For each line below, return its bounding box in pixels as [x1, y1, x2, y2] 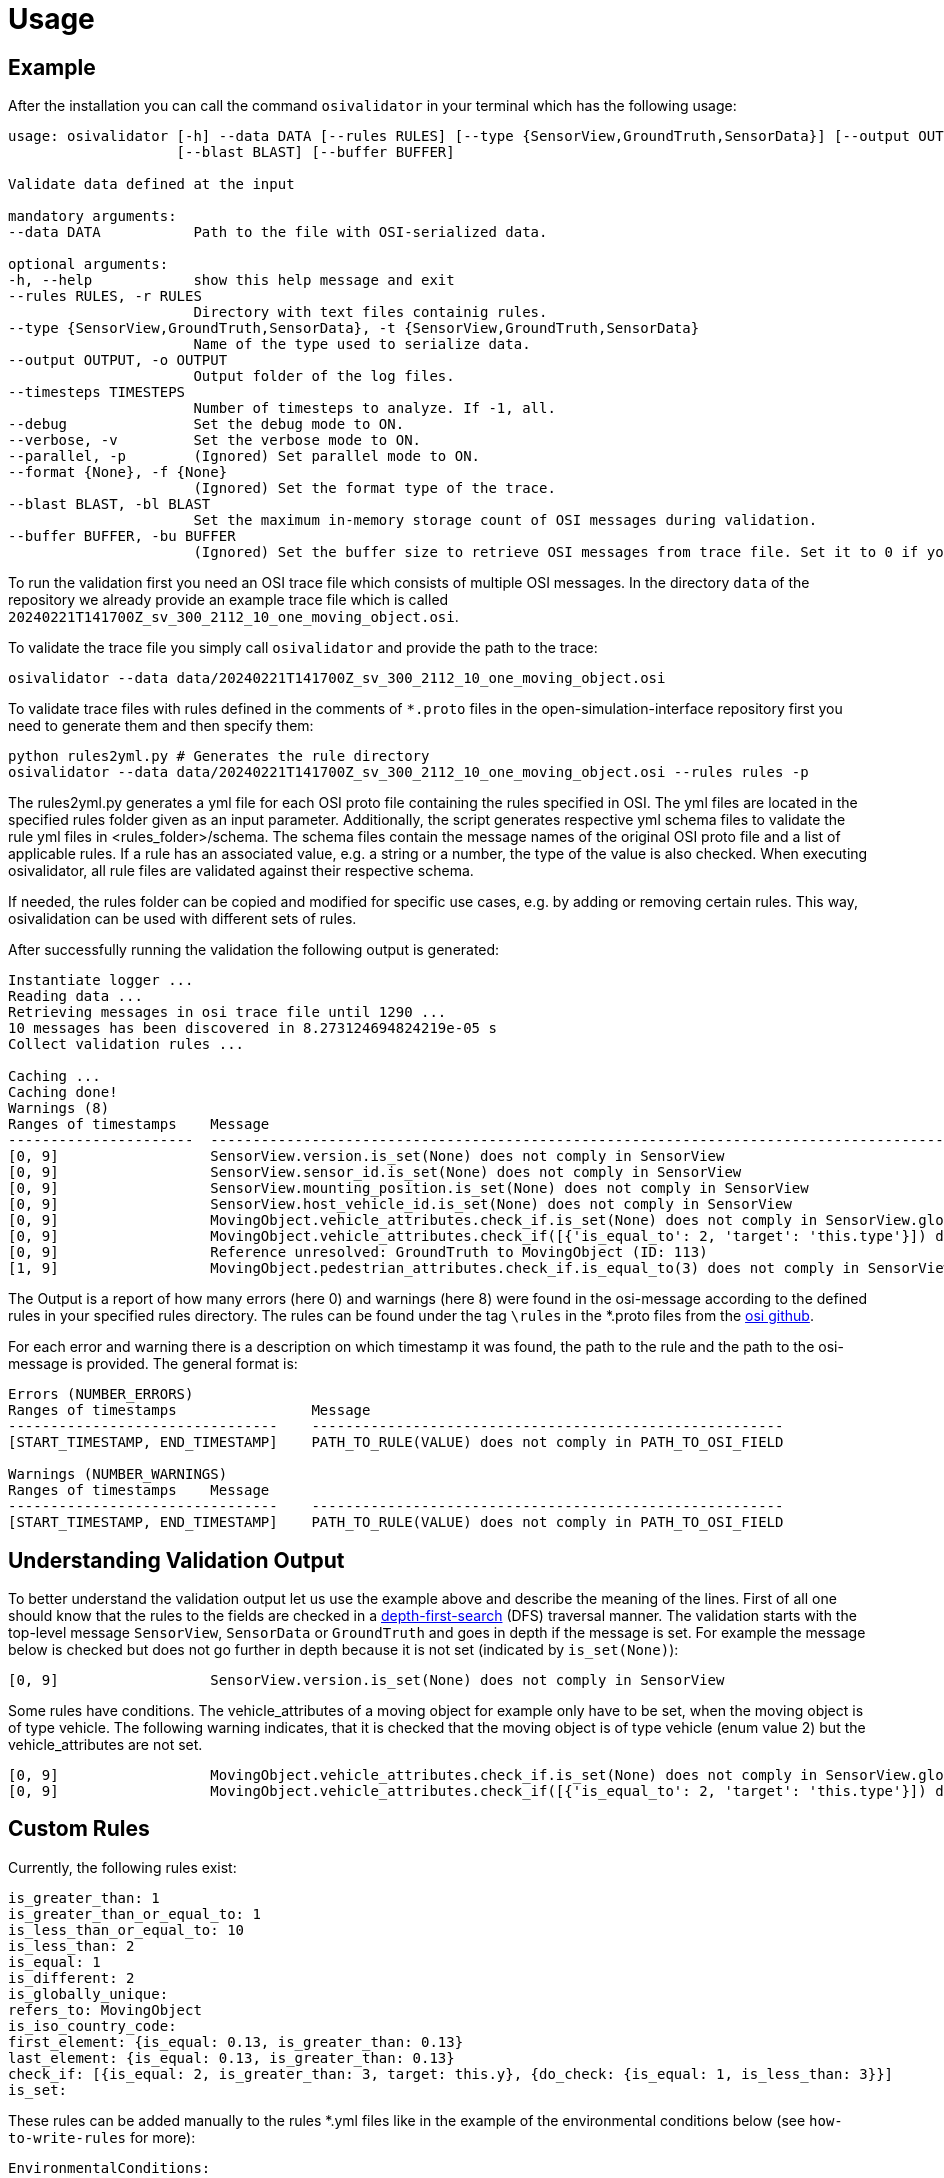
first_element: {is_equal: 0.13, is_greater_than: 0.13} [8, 2033, 464, 2050]
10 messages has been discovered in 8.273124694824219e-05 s [8, 1020, 497, 1037]
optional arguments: [8, 256, 169, 273]
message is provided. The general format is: [8, 1355, 298, 1373]
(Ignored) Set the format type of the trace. [193, 480, 556, 497]
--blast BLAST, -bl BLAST [8, 496, 211, 513]
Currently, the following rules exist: [8, 1858, 237, 1876]
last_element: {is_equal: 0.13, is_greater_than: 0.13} [8, 2049, 455, 2066]
